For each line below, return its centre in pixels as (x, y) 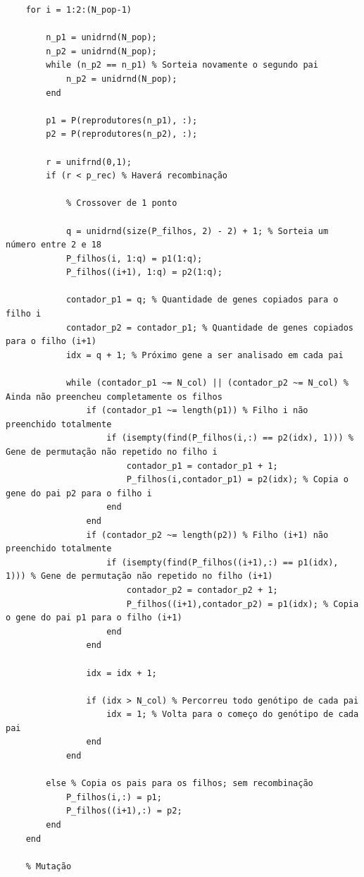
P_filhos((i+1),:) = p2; (124, 811)
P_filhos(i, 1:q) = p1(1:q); (134, 258)
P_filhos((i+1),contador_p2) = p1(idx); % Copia (243, 604)
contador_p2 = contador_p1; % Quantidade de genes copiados (209, 327)
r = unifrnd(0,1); (89, 162)
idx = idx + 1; (121, 673)
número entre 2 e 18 (54, 245)
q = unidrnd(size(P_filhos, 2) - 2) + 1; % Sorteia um (197, 231)
